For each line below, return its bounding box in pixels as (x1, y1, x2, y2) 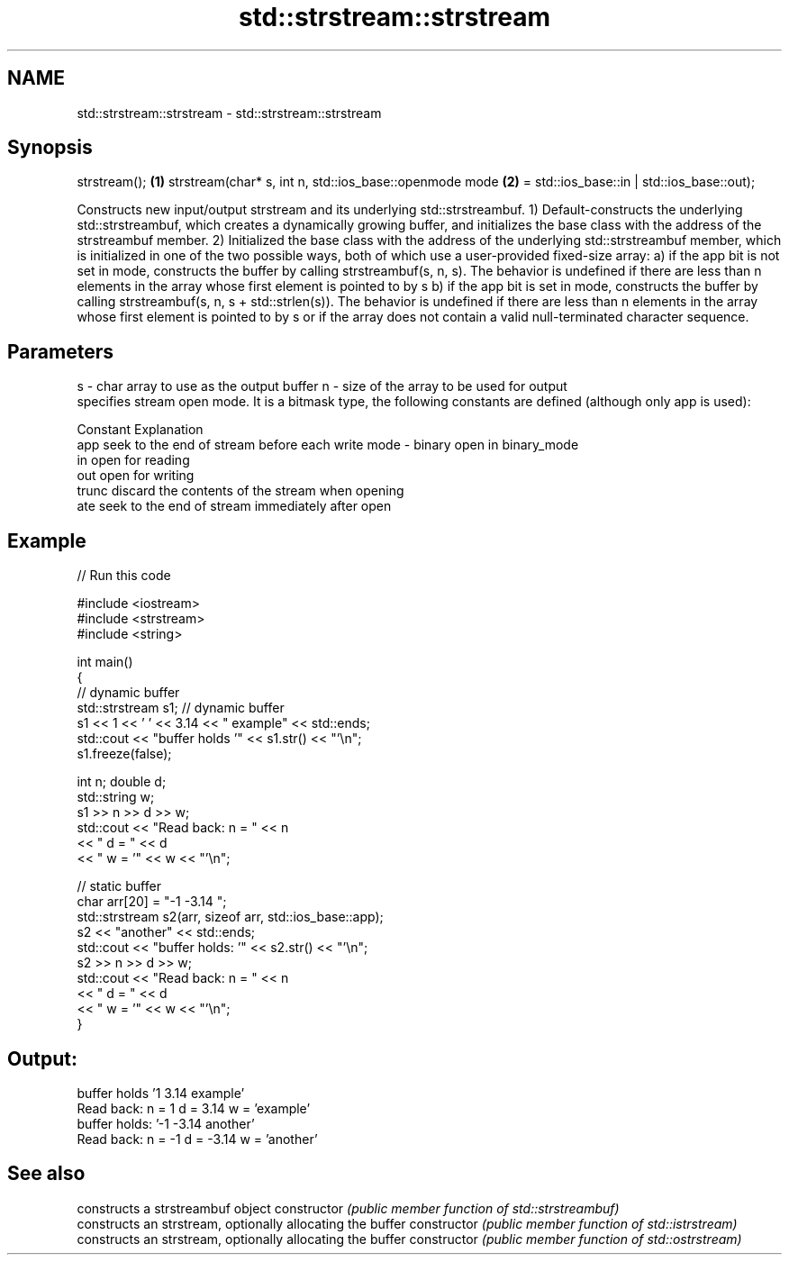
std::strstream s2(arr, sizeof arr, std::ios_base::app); (77, 909, 384, 925)
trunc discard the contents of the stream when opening (77, 483, 404, 499)
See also (7, 1162, 86, 1185)
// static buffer (77, 878, 161, 894)
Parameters (7, 340, 113, 363)
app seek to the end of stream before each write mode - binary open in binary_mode (77, 437, 579, 453)
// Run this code (77, 567, 171, 584)
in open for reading (77, 452, 190, 468)
